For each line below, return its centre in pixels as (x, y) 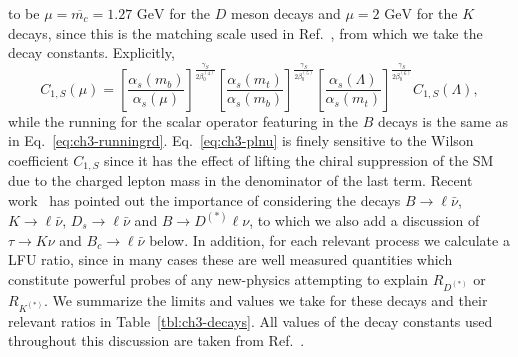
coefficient (38, 159)
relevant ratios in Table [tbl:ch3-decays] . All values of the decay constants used (250, 320)
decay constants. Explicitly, (91, 52)
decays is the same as (443, 120)
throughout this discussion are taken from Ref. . (156, 340)
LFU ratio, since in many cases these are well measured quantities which (230, 259)
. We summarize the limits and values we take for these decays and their (266, 299)
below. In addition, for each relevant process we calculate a (329, 239)
